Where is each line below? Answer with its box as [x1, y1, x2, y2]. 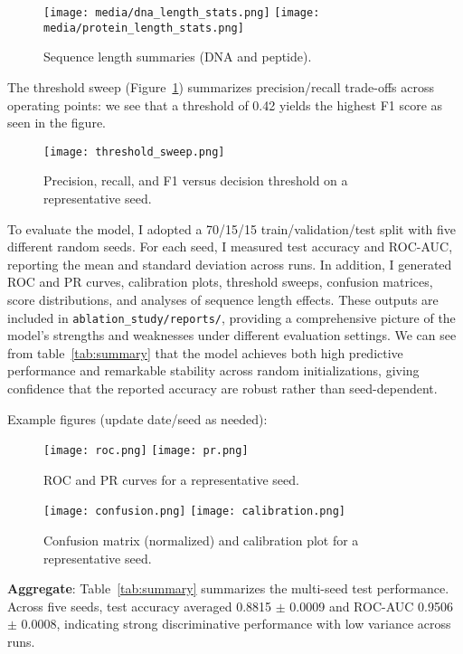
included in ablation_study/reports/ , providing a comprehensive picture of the [7, 308, 456, 327]
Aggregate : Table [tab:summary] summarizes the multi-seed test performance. [7, 579, 449, 598]
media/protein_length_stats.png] [43, 21, 244, 34]
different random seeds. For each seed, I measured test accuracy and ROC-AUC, [7, 237, 453, 256]
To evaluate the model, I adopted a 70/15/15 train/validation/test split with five [7, 219, 457, 238]
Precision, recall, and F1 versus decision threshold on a [43, 171, 348, 190]
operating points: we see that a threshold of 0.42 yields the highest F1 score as [7, 95, 443, 114]
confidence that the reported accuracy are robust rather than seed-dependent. [7, 378, 438, 397]
